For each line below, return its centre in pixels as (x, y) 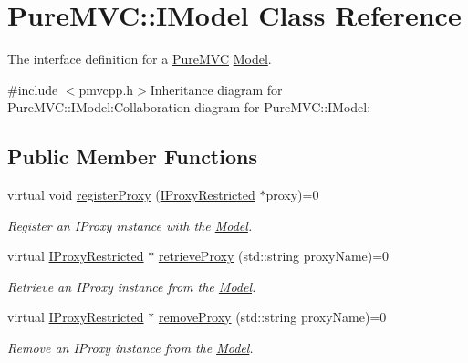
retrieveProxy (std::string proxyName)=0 (274, 256)
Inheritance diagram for (216, 89)
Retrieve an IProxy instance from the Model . (132, 286)
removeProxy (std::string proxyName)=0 (272, 317)
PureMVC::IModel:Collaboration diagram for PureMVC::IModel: (189, 107)
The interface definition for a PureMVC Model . (140, 59)
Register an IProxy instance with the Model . (130, 225)
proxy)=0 (292, 195)
